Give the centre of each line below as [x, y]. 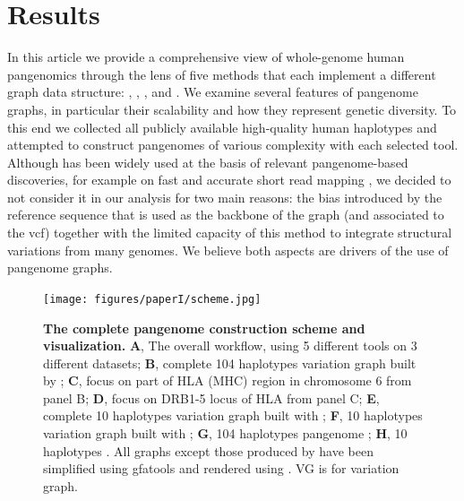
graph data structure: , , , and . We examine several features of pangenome [213, 92]
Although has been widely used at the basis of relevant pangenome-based [208, 162]
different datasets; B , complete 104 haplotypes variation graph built [230, 363]
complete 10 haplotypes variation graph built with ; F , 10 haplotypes [233, 415]
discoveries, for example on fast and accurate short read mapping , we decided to [229, 180]
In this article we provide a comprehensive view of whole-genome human [206, 57]
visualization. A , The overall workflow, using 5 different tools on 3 [230, 346]
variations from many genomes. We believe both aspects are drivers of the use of [228, 250]
